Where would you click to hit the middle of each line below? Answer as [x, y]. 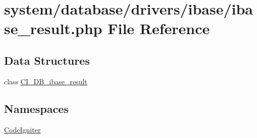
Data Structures [47, 60]
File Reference [159, 28]
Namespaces [36, 108]
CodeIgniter [22, 129]
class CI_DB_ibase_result [46, 81]
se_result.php [53, 28]
